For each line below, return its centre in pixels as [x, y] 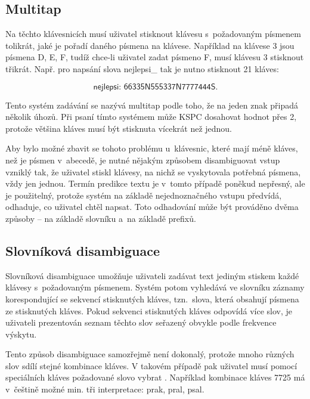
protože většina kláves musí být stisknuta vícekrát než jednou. [119, 128]
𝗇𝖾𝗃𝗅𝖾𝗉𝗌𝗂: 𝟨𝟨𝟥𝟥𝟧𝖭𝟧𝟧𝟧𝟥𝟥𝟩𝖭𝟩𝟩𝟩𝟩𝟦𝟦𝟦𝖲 [154, 87]
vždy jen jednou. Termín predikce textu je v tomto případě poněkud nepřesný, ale [155, 183]
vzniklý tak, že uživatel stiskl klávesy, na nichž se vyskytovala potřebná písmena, [153, 171]
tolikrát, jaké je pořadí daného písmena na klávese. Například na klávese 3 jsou [150, 45]
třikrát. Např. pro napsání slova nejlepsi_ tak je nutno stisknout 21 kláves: [142, 68]
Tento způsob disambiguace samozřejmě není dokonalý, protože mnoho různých [150, 354]
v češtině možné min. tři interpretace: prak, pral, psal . [105, 389]
